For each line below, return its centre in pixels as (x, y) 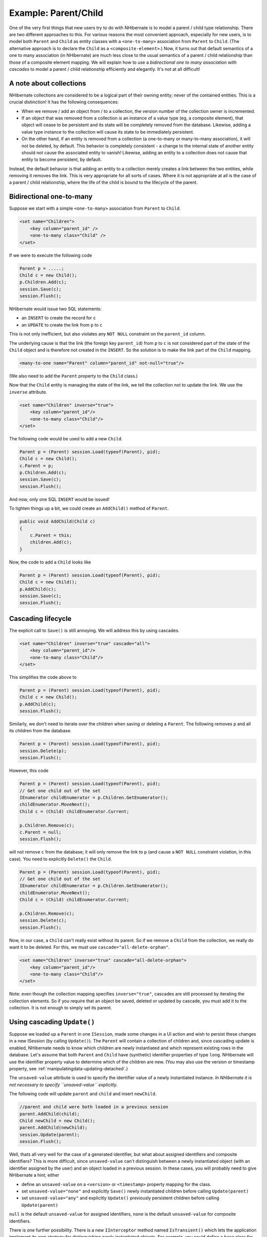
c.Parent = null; (41, 832)
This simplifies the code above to (43, 677)
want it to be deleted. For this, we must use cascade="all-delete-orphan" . (89, 947)
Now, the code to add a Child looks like (50, 562)
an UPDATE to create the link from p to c (62, 325)
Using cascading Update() (52, 1022)
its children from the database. (40, 731)
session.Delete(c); (43, 921)
